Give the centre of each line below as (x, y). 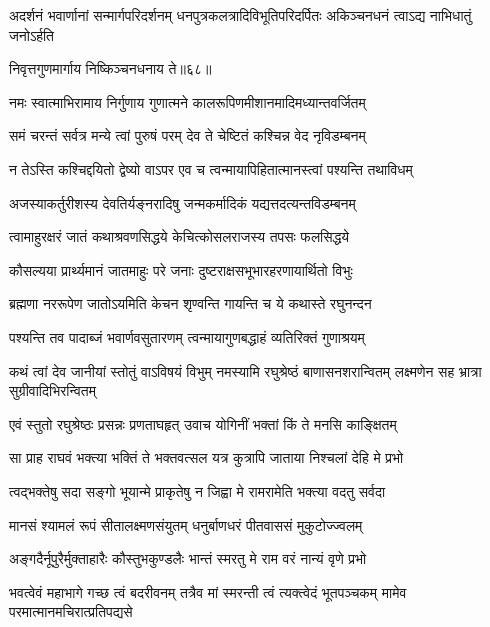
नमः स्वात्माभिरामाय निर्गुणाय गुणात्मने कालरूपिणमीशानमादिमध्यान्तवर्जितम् (187, 101)
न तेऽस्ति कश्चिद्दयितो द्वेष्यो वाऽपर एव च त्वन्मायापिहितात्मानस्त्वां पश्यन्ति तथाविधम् (211, 168)
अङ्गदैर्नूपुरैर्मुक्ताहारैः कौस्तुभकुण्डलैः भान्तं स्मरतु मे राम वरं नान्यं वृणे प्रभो (188, 558)
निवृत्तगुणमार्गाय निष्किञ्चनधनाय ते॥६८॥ (110, 68)
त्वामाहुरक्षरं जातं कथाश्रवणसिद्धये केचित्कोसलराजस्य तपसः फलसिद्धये (179, 236)
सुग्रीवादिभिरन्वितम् (52, 390)
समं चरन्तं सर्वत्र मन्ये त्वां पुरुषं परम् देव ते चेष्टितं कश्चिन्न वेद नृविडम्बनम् (187, 135)
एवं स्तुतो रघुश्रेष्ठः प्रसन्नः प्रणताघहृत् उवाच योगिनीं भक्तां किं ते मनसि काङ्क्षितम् (203, 423)
